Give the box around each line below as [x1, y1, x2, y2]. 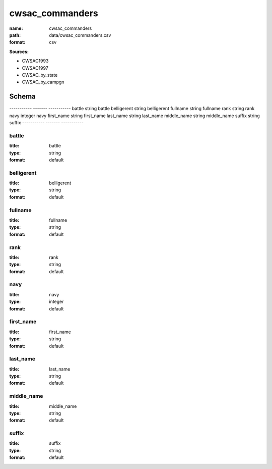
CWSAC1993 [22, 58, 49, 64]
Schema [9, 92, 36, 101]
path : [9, 32, 21, 38]
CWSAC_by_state [22, 72, 58, 78]
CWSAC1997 [22, 65, 49, 71]
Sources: [9, 48, 29, 55]
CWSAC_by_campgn [22, 79, 64, 85]
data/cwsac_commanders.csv [49, 32, 111, 38]
